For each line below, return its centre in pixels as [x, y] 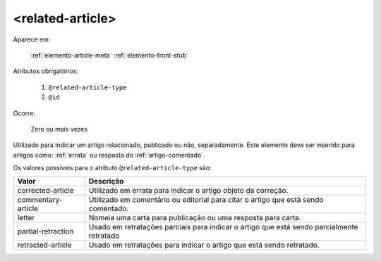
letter [26, 218]
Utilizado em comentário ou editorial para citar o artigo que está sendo [206, 200]
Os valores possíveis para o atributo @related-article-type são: [112, 168]
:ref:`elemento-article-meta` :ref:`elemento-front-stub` [109, 55]
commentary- [40, 200]
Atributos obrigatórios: [46, 71]
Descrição [106, 182]
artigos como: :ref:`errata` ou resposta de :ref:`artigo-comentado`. [109, 155]
